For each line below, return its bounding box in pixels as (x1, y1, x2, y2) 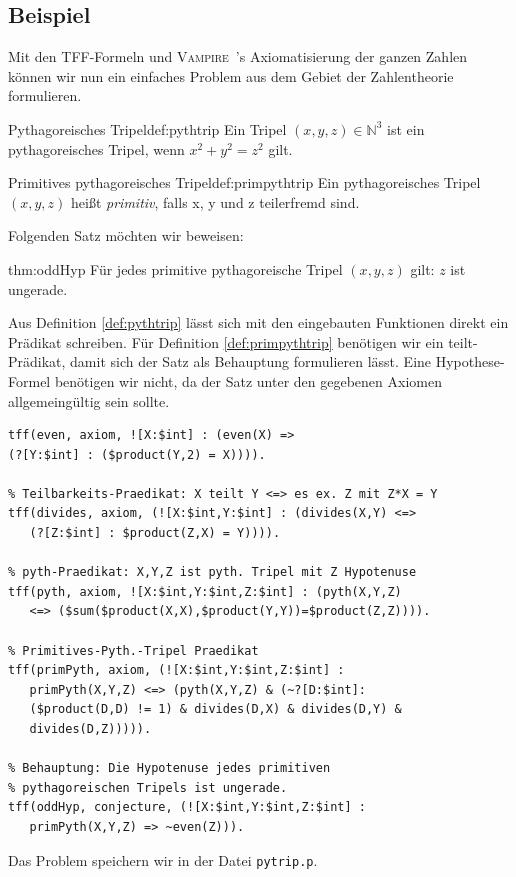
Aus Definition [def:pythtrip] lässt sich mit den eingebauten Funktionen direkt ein (8, 312, 509, 333)
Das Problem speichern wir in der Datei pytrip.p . (8, 849, 318, 870)
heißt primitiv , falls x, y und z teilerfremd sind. (71, 191, 360, 212)
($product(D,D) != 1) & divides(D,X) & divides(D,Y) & (29, 702, 402, 717)
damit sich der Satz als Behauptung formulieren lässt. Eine (70, 351, 432, 372)
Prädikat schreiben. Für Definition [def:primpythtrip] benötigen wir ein (8, 331, 444, 352)
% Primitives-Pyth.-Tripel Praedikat (8, 643, 259, 658)
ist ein (387, 118, 425, 139)
